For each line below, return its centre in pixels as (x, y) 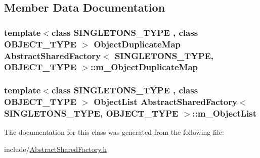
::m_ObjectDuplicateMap (144, 67)
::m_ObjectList (225, 113)
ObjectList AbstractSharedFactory (165, 102)
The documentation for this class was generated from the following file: (114, 132)
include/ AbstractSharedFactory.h (56, 149)
